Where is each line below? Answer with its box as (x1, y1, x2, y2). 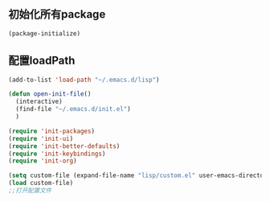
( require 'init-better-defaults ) (8, 142, 121, 150)
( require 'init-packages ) (8, 127, 95, 135)
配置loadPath (8, 54, 76, 68)
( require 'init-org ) (8, 157, 78, 165)
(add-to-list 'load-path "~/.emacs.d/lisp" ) (8, 76, 160, 84)
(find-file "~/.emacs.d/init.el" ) (15, 105, 131, 113)
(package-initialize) (8, 29, 81, 38)
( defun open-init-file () (8, 90, 92, 98)
